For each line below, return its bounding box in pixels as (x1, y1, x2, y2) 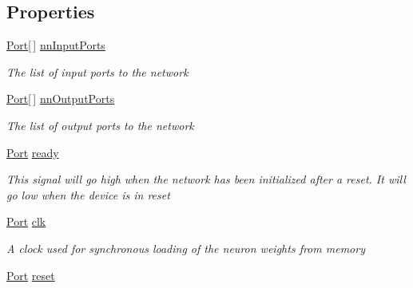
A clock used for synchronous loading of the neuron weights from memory (6, 239, 365, 256)
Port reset (6, 266, 55, 283)
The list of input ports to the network (6, 63, 189, 80)
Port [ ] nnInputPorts (6, 37, 105, 53)
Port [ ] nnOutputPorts (6, 90, 115, 107)
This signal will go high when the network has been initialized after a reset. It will (6, 171, 406, 187)
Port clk (6, 213, 46, 230)
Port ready (6, 144, 59, 160)
